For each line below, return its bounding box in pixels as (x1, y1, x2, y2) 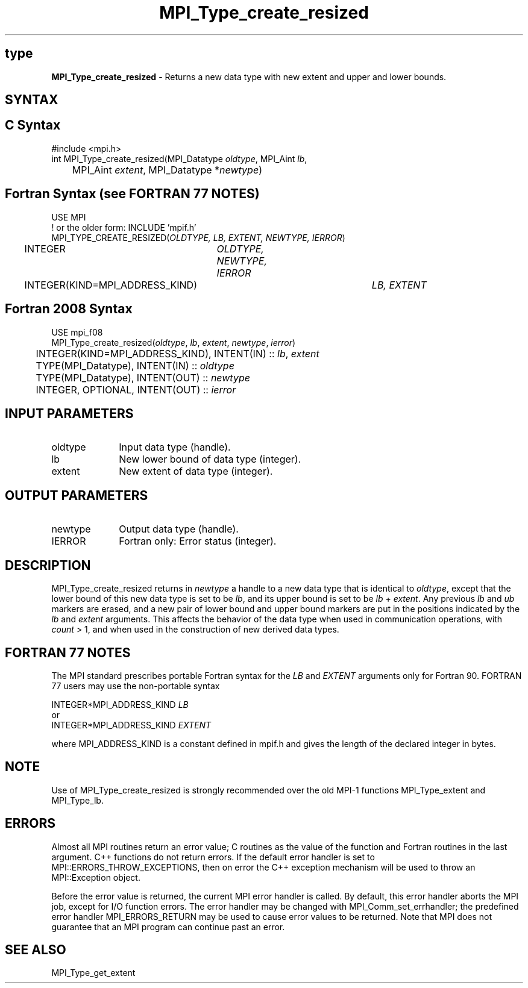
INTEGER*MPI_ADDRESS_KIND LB (51, 699, 189, 710)
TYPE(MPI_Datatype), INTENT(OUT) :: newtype (36, 371, 250, 384)
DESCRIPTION (5, 557, 91, 573)
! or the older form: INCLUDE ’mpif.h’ (51, 222, 196, 233)
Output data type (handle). (119, 523, 239, 536)
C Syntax (5, 117, 61, 133)
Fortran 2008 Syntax (5, 301, 133, 317)
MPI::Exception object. (51, 872, 140, 883)
